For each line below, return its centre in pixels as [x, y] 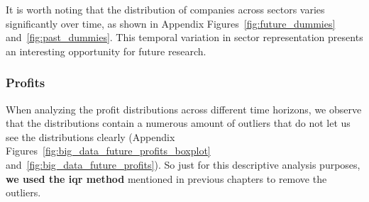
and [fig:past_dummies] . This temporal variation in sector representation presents [184, 37]
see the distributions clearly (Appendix [90, 136]
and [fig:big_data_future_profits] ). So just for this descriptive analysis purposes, [183, 164]
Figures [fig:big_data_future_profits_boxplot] [108, 151]
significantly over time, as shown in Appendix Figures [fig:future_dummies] [171, 23]
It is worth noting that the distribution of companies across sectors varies [165, 9]
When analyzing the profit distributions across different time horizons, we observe [184, 109]
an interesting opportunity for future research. [106, 51]
